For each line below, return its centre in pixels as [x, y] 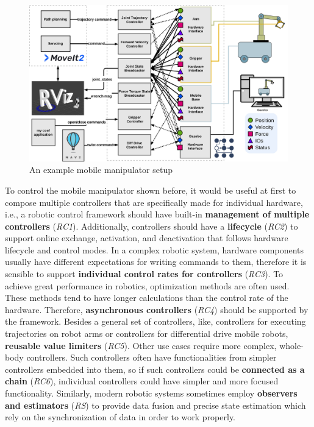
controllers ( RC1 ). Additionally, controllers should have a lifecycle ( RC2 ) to [152, 226]
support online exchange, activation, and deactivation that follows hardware [147, 238]
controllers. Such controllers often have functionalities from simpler [152, 357]
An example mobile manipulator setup [101, 170]
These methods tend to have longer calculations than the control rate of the [147, 298]
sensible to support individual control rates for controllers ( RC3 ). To [144, 274]
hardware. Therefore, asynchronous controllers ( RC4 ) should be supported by [157, 309]
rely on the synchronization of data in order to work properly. [120, 417]
